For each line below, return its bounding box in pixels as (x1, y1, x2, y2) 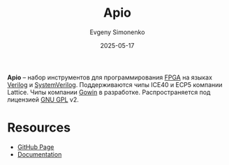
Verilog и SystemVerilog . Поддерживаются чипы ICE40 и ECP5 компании (7, 80, 223, 88)
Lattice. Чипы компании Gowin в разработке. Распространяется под (7, 88, 211, 96)
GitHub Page (17, 143, 54, 151)
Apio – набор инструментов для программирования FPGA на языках (7, 73, 213, 81)
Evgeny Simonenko (89, 28, 145, 36)
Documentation (17, 150, 62, 158)
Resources (7, 120, 71, 136)
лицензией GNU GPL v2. (7, 95, 79, 104)
